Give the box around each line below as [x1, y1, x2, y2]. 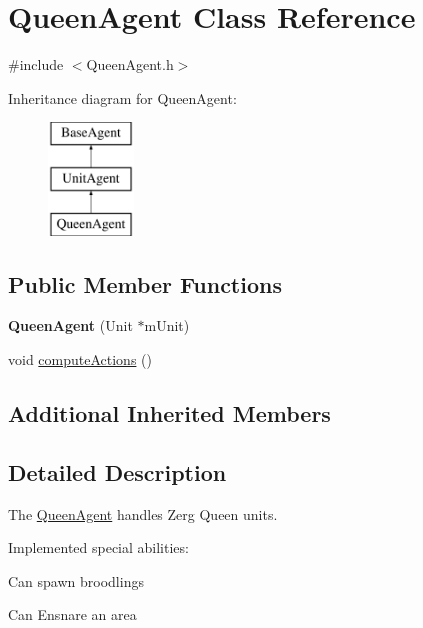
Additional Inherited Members [8, 398, 331, 429]
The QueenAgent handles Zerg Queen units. [8, 503, 278, 524]
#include [8, 54, 64, 75]
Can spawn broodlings [8, 570, 144, 591]
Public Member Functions [8, 268, 282, 299]
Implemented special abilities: [8, 537, 189, 558]
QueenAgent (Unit [8, 315, 133, 336]
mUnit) [144, 315, 190, 336]
